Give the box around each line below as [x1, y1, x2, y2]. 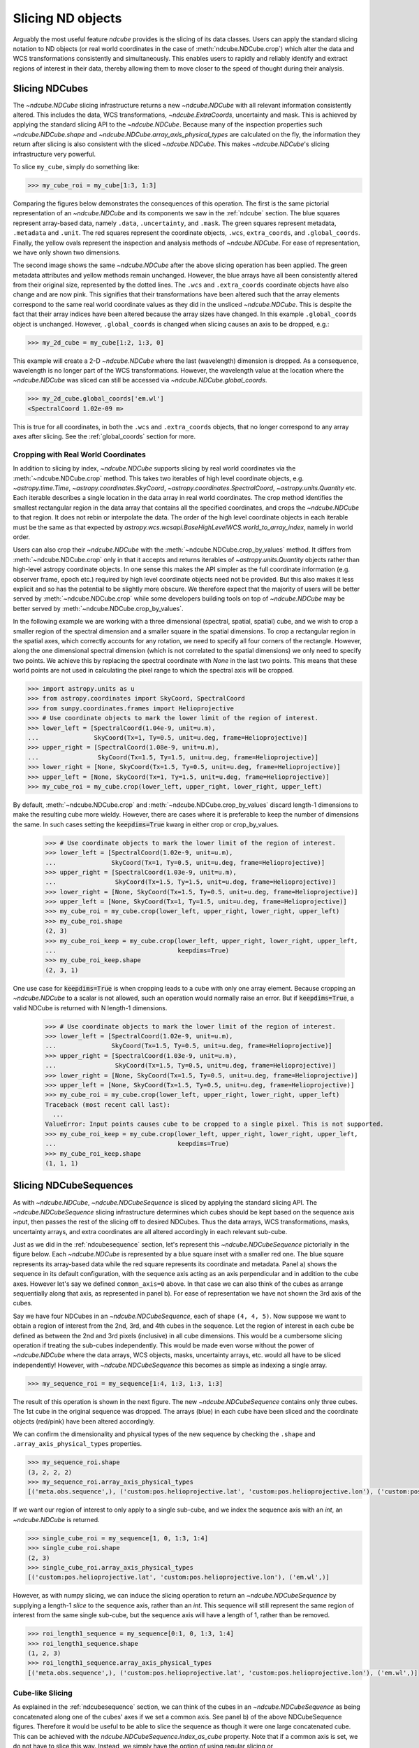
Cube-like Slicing [13, 1689, 73, 1698]
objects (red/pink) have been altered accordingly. [13, 1417, 155, 1426]
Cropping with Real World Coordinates [13, 450, 146, 459]
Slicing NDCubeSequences [13, 1180, 133, 1191]
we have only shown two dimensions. [13, 248, 122, 257]
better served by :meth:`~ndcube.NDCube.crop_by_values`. [13, 604, 184, 612]
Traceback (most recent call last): [45, 1101, 171, 1108]
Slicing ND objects [13, 10, 122, 26]
